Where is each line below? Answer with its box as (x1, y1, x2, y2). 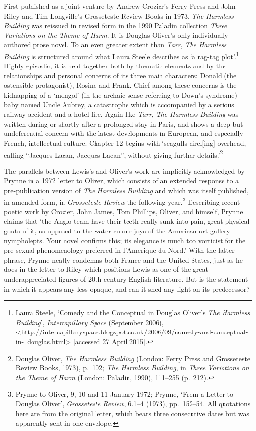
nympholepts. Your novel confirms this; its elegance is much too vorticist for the (4, 235, 246, 245)
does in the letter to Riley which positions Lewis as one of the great (4, 264, 208, 274)
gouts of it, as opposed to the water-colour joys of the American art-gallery (4, 226, 230, 236)
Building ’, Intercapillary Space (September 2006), (15, 317, 164, 327)
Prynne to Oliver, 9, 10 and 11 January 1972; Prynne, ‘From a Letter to (15, 389, 234, 399)
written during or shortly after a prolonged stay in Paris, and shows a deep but (4, 118, 243, 129)
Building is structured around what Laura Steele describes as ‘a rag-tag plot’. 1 (4, 49, 239, 61)
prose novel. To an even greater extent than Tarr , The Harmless (33, 39, 227, 50)
